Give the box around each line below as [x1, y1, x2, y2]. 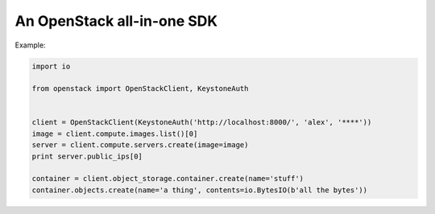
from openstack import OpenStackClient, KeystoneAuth [31, 84, 249, 93]
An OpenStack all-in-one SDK [14, 12, 217, 30]
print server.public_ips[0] [31, 151, 143, 161]
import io [31, 61, 71, 71]
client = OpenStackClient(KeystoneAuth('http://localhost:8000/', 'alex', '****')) [31, 117, 372, 127]
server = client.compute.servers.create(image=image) [31, 141, 249, 150]
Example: [14, 40, 46, 50]
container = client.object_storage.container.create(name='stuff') [31, 174, 304, 183]
